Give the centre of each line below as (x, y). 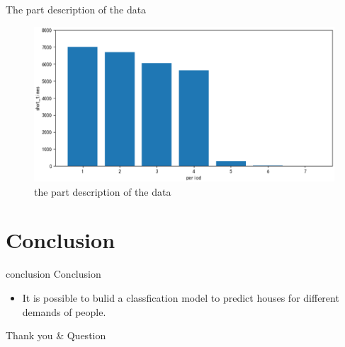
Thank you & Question (56, 335)
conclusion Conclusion (53, 274)
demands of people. (64, 311)
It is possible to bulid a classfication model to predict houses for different (181, 297)
